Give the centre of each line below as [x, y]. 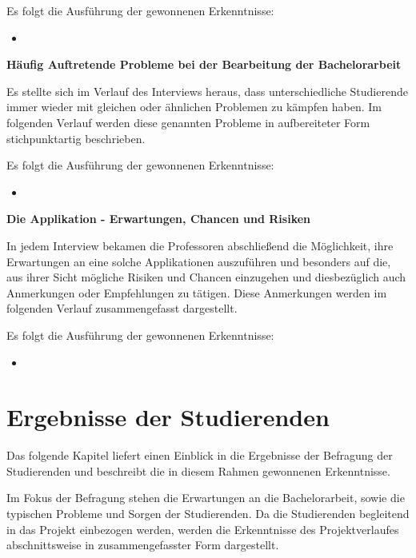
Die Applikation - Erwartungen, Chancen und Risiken [159, 219]
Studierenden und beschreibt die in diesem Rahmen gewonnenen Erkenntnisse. [198, 470]
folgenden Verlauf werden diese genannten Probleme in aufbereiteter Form [188, 122]
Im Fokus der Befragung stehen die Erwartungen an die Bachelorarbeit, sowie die [206, 498]
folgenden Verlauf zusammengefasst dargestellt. [122, 308]
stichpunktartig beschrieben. [76, 138]
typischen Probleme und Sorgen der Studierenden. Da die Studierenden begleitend [208, 513]
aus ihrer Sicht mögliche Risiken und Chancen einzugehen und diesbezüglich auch [206, 277]
